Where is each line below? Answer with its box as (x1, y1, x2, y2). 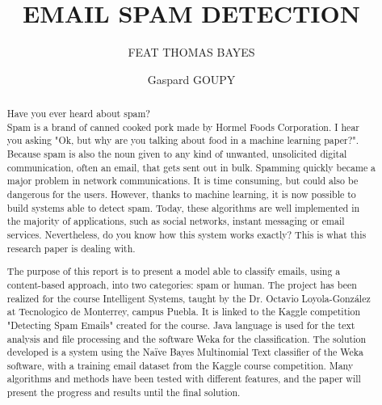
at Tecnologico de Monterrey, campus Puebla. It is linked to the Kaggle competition (6, 305, 361, 319)
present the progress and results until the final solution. (6, 386, 241, 399)
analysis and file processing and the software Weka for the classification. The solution (6, 331, 367, 345)
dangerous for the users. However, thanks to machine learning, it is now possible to (6, 188, 356, 201)
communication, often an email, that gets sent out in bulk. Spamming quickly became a (6, 160, 376, 174)
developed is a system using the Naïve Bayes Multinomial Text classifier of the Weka (6, 345, 364, 359)
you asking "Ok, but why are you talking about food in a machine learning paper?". (6, 133, 359, 147)
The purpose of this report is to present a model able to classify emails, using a (6, 264, 341, 278)
